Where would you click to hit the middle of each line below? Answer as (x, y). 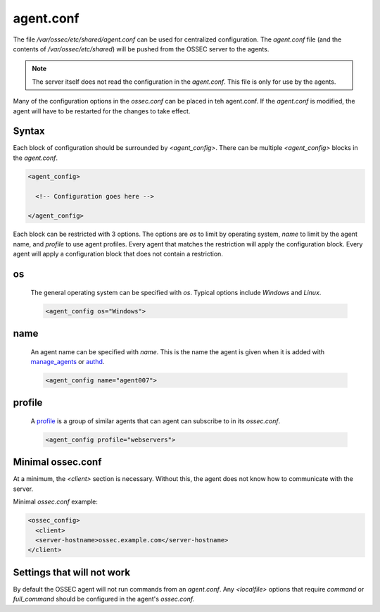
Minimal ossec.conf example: (56, 502)
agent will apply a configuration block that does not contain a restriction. (118, 254)
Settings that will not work (71, 572)
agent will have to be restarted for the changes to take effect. (102, 111)
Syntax (29, 131)
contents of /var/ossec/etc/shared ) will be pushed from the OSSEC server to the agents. (141, 49)
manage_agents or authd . (68, 361)
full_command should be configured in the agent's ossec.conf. (104, 599)
